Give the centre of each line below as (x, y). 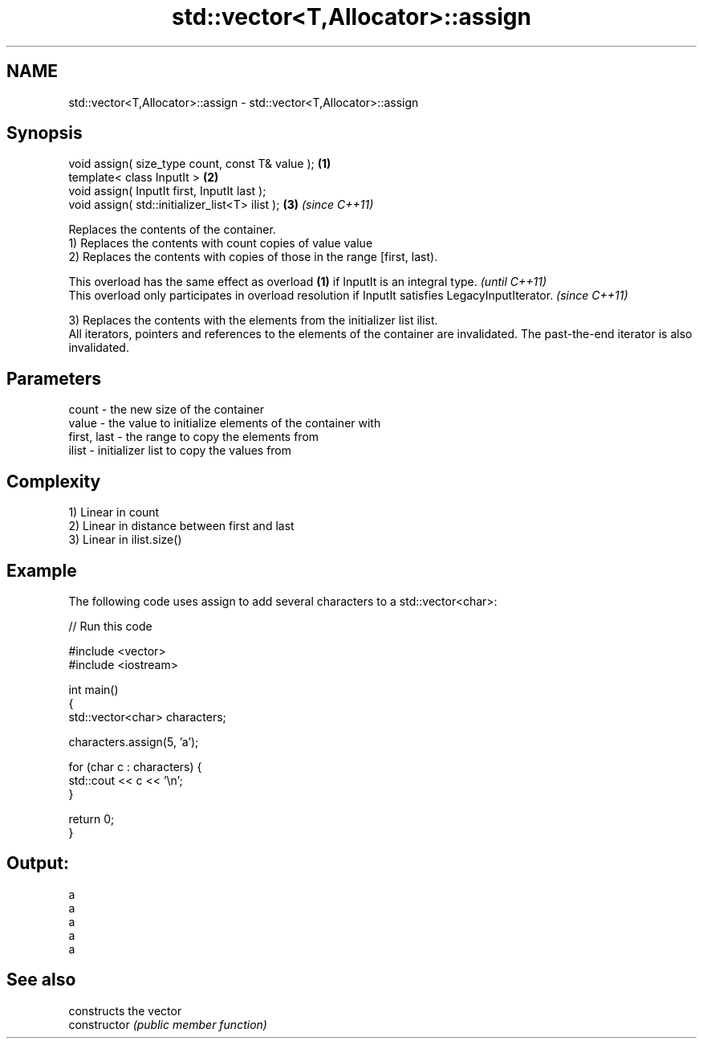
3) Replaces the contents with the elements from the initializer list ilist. (253, 320)
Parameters (54, 378)
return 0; (91, 818)
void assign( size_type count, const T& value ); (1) (200, 164)
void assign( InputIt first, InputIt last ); (167, 191)
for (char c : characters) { (135, 766)
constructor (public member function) (168, 1024)
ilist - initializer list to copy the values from (180, 451)
